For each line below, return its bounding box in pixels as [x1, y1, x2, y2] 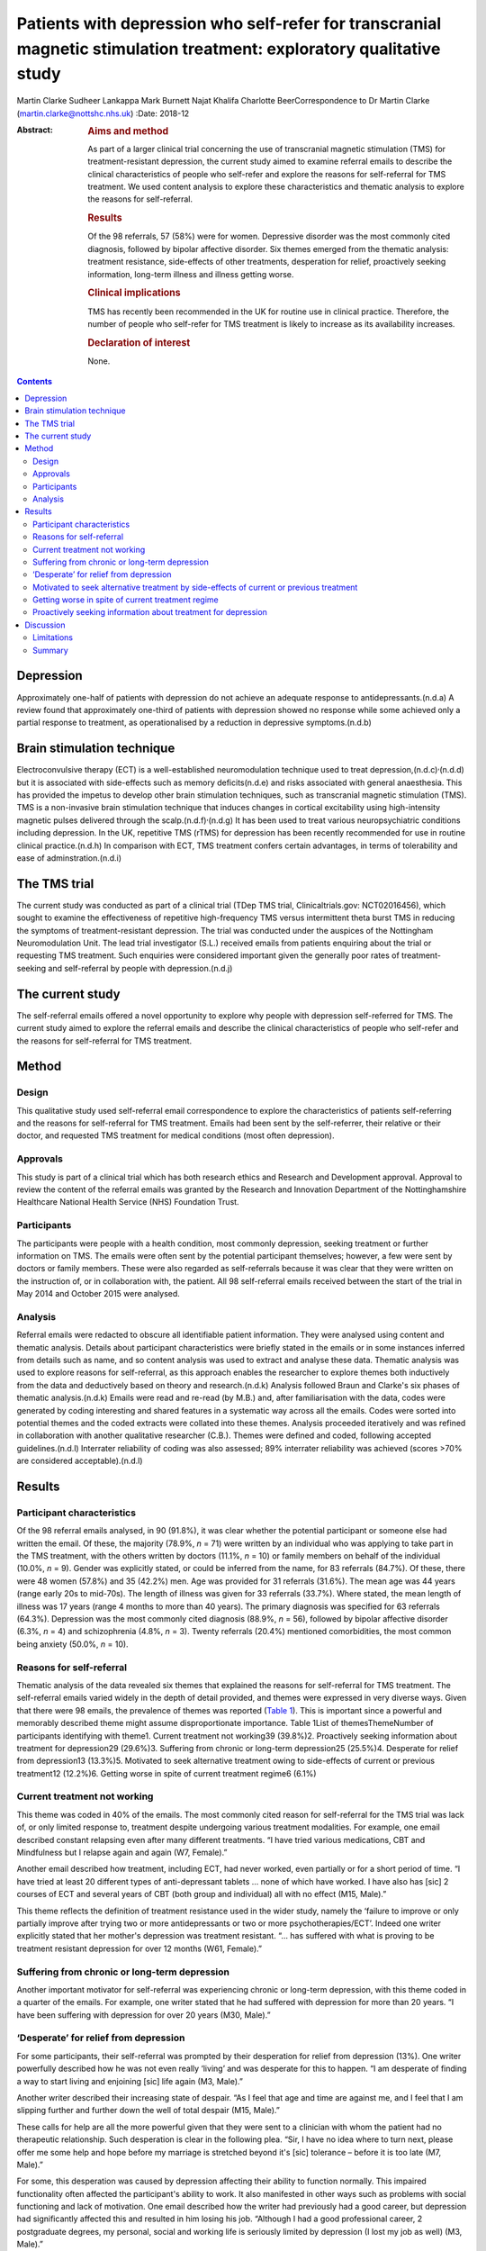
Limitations [32, 632, 74, 643]
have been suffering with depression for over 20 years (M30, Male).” [16, 2009, 271, 2020]
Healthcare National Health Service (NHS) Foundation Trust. [16, 1197, 239, 1207]
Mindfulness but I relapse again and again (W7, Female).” [16, 1847, 228, 1858]
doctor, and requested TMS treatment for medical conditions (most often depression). [16, 1130, 335, 1141]
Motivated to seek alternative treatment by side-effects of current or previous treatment [32, 582, 358, 592]
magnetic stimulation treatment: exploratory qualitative [16, 39, 441, 59]
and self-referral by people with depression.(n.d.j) [48, 963, 233, 973]
